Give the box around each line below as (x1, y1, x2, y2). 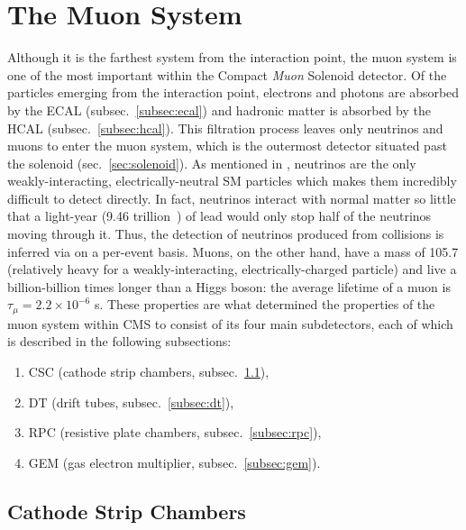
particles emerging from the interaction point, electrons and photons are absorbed (7, 83, 460, 102)
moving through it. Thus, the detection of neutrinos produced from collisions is (7, 224, 444, 243)
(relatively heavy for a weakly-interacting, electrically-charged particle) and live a (7, 260, 457, 279)
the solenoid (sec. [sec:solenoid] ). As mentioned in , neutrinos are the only (7, 153, 416, 172)
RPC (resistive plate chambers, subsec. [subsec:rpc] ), (28, 423, 322, 442)
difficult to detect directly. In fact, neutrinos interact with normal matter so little (7, 188, 456, 207)
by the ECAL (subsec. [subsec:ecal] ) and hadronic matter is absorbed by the (7, 100, 431, 119)
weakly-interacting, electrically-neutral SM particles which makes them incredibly (7, 171, 457, 190)
